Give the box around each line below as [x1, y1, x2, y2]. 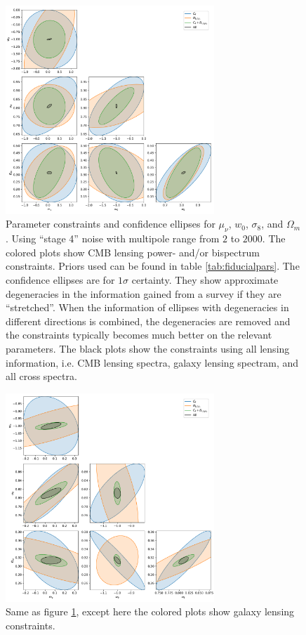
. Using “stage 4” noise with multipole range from [6, 231, 220, 246]
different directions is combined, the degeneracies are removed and [6, 313, 291, 328]
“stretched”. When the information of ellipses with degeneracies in [6, 300, 289, 315]
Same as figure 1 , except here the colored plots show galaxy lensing [6, 604, 295, 619]
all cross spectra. [6, 369, 77, 384]
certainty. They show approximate [131, 272, 279, 287]
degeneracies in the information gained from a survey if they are [6, 286, 281, 301]
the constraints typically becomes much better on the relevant [6, 327, 272, 342]
